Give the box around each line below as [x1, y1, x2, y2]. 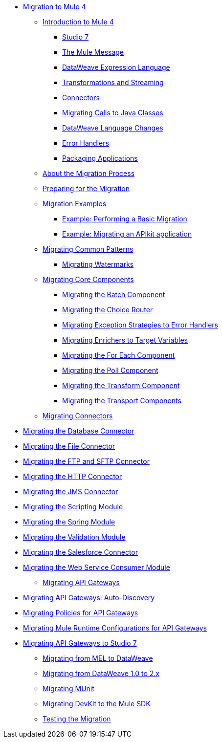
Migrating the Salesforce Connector [23, 548, 138, 556]
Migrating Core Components [43, 275, 134, 284]
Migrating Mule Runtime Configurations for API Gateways [23, 624, 207, 632]
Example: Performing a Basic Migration [62, 215, 187, 223]
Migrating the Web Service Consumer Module [23, 563, 170, 571]
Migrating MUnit [43, 684, 94, 693]
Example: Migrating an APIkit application [62, 230, 192, 238]
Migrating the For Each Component [62, 351, 175, 359]
